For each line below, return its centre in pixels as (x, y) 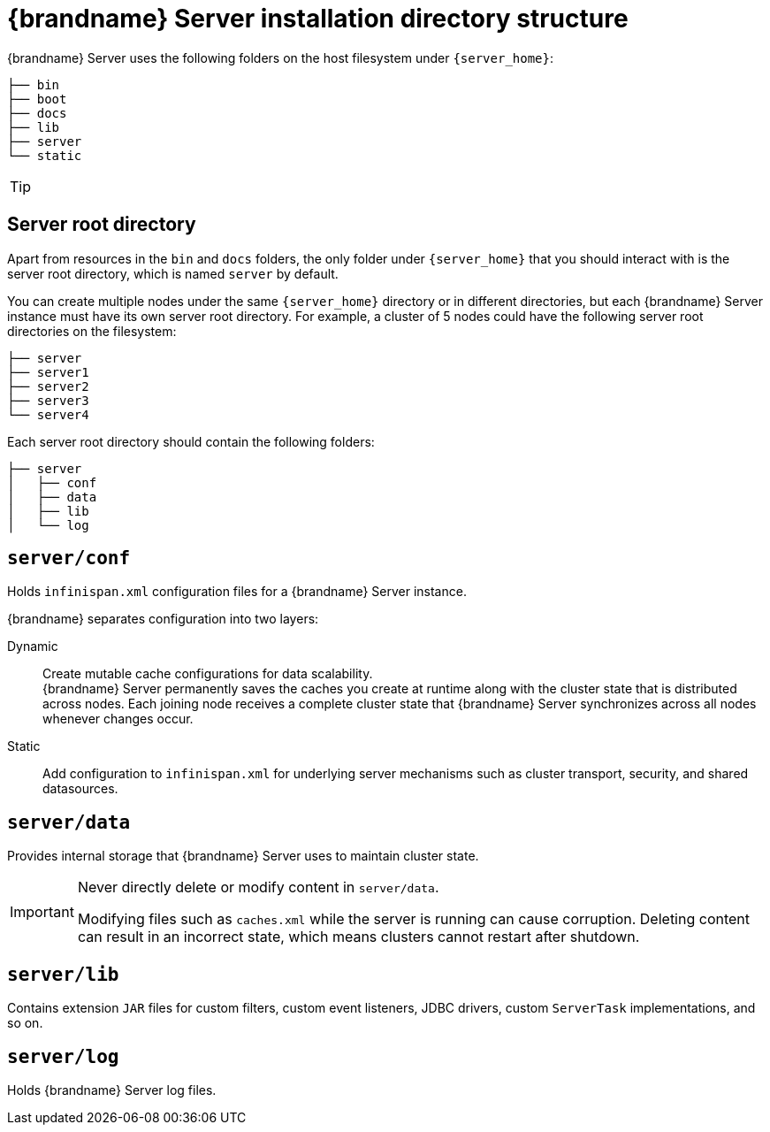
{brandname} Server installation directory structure (318, 19)
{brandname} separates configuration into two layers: (163, 619)
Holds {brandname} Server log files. (112, 1090)
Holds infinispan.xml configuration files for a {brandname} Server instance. (237, 592)
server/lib (63, 974)
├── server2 (48, 386)
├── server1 (48, 372)
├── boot (37, 99)
